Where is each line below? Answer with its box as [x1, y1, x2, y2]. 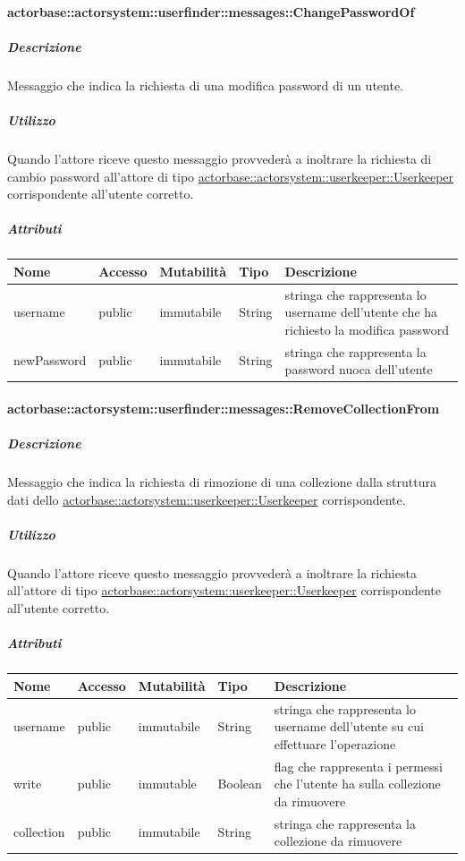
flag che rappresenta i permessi [274, 756, 443, 775]
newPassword [13, 351, 87, 370]
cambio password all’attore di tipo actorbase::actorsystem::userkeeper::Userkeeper [7, 166, 454, 185]
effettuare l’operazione [274, 734, 396, 753]
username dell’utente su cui [274, 717, 424, 736]
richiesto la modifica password [284, 320, 450, 338]
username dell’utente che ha [284, 303, 438, 321]
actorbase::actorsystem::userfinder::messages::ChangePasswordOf [7, 2, 415, 21]
